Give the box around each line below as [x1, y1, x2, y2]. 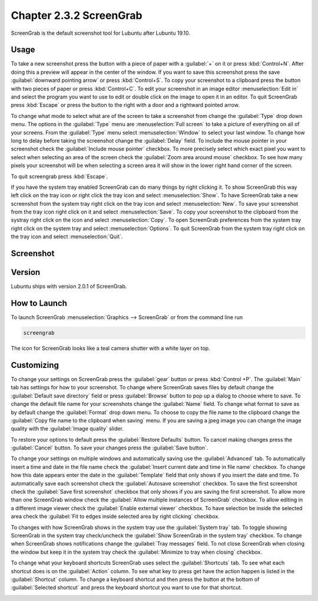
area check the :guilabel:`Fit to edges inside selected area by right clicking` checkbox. [11, 513, 220, 520]
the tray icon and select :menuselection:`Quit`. [11, 233, 123, 240]
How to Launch [11, 298, 68, 308]
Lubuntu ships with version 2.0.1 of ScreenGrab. [11, 283, 127, 290]
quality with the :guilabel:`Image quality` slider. [11, 425, 124, 432]
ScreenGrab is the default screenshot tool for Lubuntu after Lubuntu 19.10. [11, 29, 191, 37]
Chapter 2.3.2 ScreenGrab [11, 9, 143, 22]
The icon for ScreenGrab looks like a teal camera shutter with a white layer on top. [11, 345, 210, 352]
